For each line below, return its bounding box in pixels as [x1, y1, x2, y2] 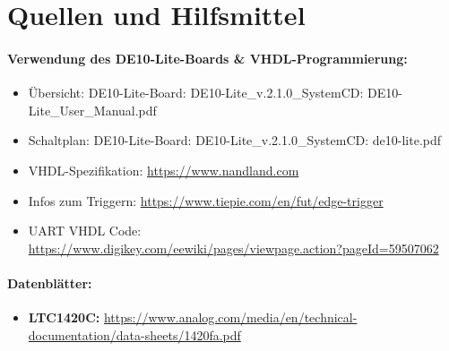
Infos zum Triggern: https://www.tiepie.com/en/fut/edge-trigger [28, 191, 384, 210]
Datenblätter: [7, 273, 92, 292]
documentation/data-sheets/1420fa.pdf [28, 325, 241, 344]
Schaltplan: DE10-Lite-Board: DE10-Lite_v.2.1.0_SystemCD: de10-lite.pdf [28, 131, 442, 150]
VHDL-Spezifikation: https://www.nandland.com [28, 160, 299, 179]
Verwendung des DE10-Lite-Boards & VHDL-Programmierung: [7, 48, 408, 67]
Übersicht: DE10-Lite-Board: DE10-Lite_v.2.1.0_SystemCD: [28, 83, 364, 102]
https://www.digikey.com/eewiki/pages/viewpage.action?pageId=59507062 [28, 238, 439, 257]
